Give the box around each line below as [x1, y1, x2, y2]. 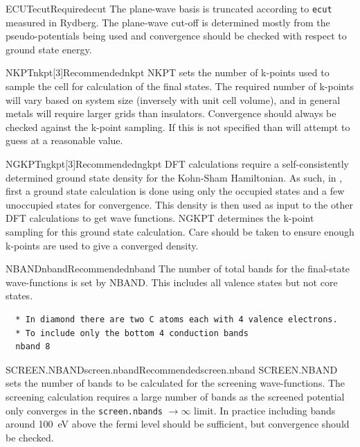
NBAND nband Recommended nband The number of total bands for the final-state [6, 261, 350, 276]
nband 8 [15, 342, 51, 352]
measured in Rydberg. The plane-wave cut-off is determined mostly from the [6, 15, 330, 29]
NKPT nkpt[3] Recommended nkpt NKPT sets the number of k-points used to [6, 65, 330, 80]
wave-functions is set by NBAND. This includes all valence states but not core [6, 274, 338, 289]
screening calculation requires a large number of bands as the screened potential [6, 389, 345, 403]
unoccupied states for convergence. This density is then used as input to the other [6, 197, 353, 211]
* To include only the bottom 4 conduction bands [15, 328, 249, 338]
